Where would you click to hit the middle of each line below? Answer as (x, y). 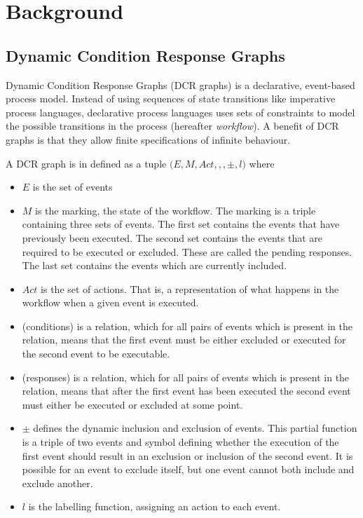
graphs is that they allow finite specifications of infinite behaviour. (148, 139)
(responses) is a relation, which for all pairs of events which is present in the (186, 377)
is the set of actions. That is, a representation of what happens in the (190, 288)
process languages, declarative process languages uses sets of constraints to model (180, 112)
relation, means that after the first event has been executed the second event (186, 391)
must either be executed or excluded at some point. (132, 404)
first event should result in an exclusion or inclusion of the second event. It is (187, 455)
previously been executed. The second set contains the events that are (172, 237)
